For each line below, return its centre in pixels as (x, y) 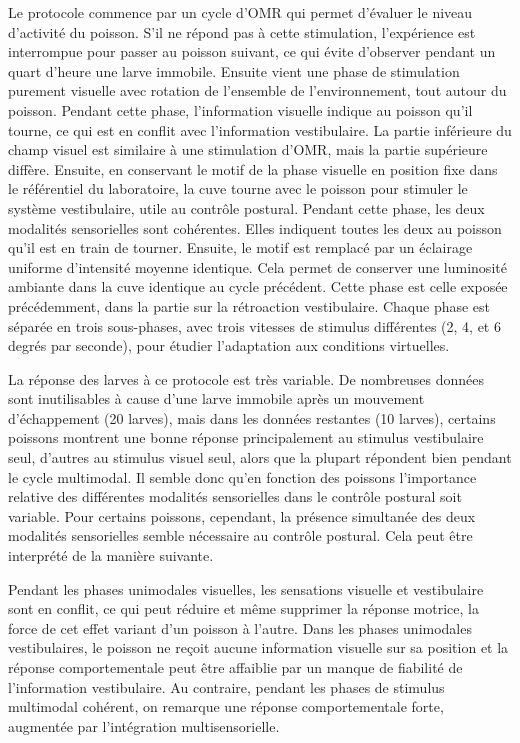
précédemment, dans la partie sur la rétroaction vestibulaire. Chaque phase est (249, 305)
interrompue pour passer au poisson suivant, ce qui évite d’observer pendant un (252, 51)
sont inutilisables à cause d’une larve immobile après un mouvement (216, 398)
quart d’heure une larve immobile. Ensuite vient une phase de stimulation (234, 70)
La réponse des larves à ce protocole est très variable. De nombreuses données (246, 378)
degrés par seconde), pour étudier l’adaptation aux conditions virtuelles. (229, 345)
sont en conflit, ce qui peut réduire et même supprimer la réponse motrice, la (243, 608)
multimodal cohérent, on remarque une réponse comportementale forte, (226, 706)
